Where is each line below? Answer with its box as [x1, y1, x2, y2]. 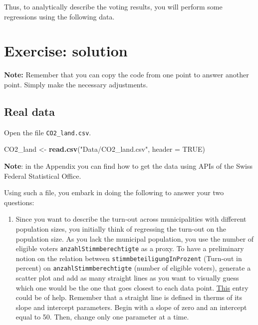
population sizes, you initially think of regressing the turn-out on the [15, 223, 227, 234]
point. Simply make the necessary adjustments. [4, 79, 148, 89]
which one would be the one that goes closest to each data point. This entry [15, 282, 249, 293]
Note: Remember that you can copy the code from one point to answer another [4, 69, 249, 80]
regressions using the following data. [4, 11, 115, 21]
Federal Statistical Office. [4, 170, 81, 181]
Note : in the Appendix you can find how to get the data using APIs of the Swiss [4, 160, 253, 171]
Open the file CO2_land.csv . [4, 127, 91, 137]
